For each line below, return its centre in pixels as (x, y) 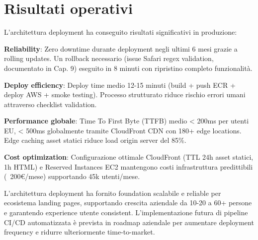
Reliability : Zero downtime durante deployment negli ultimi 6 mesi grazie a (121, 48)
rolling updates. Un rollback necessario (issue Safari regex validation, (109, 58)
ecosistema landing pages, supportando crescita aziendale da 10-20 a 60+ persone (128, 203)
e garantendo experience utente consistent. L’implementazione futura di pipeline (126, 212)
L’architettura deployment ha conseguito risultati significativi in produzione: (121, 32)
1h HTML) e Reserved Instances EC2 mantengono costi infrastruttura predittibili (129, 166)
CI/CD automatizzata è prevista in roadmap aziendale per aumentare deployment (129, 222)
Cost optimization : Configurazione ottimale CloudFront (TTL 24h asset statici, (129, 157)
